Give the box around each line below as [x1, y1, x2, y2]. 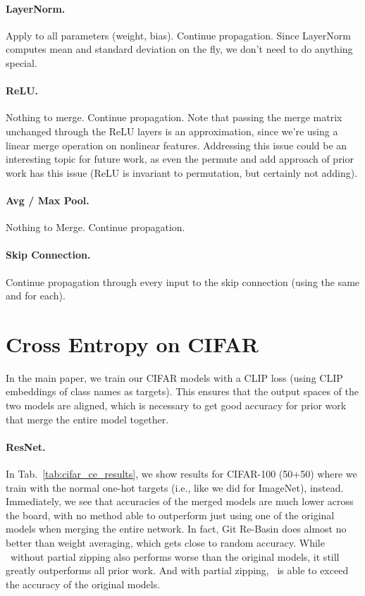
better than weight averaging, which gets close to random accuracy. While [6, 535, 325, 550]
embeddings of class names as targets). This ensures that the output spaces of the [6, 384, 359, 399]
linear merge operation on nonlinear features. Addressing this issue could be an [6, 137, 347, 152]
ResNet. [6, 439, 46, 454]
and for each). [6, 288, 66, 303]
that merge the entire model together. [6, 411, 169, 426]
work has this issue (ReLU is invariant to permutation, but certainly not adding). [6, 165, 358, 180]
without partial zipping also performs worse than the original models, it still [10, 549, 340, 564]
